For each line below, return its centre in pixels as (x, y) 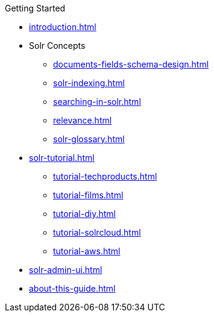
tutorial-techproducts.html (105, 176)
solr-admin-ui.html (66, 270)
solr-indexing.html (89, 83)
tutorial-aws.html (87, 251)
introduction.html (63, 27)
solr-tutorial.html (62, 158)
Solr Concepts (57, 46)
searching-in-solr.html (97, 102)
